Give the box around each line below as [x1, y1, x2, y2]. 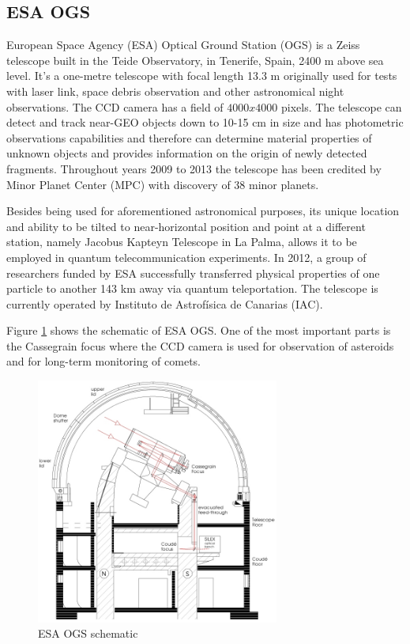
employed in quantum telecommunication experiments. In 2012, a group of [6, 248, 367, 265]
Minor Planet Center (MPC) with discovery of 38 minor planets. [6, 176, 319, 192]
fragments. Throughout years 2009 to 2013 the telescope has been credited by [6, 160, 382, 176]
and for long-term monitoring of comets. [6, 353, 201, 369]
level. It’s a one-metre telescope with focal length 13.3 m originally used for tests [6, 67, 397, 84]
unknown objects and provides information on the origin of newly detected [6, 145, 367, 161]
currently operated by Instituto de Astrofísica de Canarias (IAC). [6, 295, 323, 312]
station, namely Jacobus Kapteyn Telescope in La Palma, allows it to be [6, 233, 357, 250]
